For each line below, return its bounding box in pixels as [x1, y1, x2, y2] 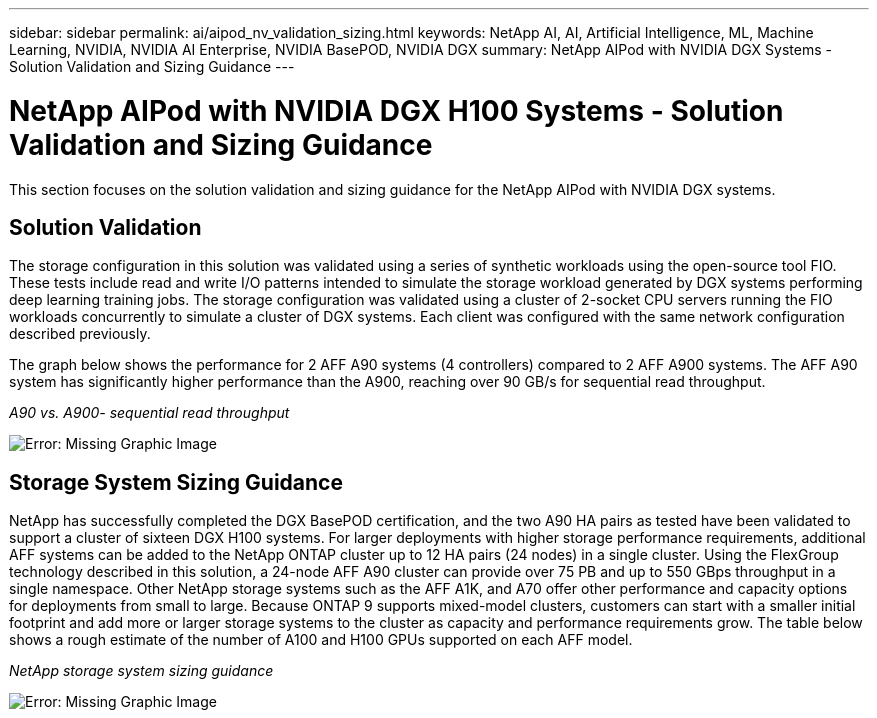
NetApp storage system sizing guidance [9, 662, 274, 680]
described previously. [9, 325, 151, 343]
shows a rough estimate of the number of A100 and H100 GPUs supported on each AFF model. [9, 631, 633, 649]
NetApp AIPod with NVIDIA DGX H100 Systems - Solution [9, 93, 784, 128]
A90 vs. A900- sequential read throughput [9, 404, 290, 422]
